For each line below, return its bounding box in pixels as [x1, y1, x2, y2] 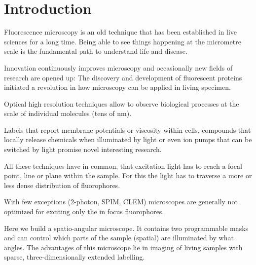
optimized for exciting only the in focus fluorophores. [4, 206, 164, 217]
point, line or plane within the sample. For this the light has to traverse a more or [4, 170, 252, 181]
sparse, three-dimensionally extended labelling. [4, 252, 145, 262]
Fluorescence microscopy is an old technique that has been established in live [4, 27, 237, 37]
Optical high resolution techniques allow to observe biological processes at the [4, 98, 239, 109]
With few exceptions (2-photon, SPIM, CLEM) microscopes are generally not [4, 196, 238, 207]
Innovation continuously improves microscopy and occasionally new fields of [4, 62, 233, 73]
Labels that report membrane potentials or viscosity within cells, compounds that [4, 124, 251, 135]
